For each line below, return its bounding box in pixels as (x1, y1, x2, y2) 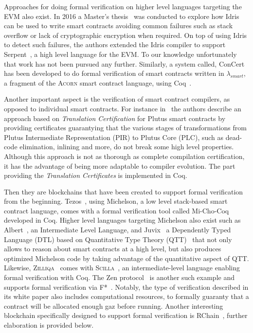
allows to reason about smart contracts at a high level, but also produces (4, 244, 221, 254)
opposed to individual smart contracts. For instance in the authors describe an (4, 103, 241, 113)
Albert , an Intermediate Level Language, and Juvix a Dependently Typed (4, 225, 231, 235)
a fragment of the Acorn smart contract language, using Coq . (4, 77, 192, 88)
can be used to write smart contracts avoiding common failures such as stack (4, 20, 233, 31)
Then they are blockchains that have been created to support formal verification (4, 186, 243, 196)
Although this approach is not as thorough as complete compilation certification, (4, 151, 245, 161)
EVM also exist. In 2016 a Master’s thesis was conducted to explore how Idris (4, 11, 239, 21)
